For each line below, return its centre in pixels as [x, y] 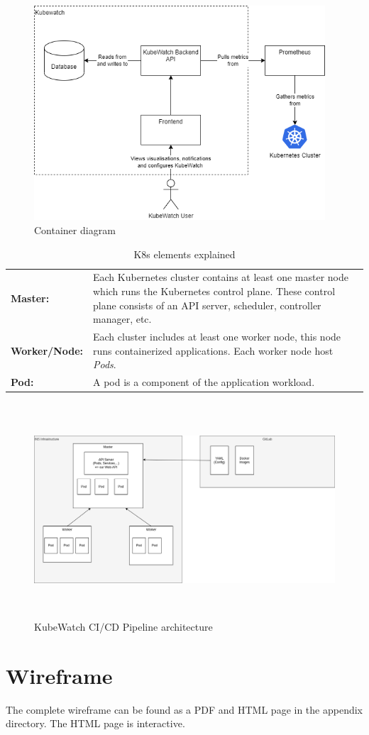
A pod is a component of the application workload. [204, 382]
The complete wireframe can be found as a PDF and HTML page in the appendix [184, 709]
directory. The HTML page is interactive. [95, 723]
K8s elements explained [184, 254]
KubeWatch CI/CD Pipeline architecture [123, 627]
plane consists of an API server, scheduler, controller [207, 305]
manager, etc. [122, 319]
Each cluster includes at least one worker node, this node [217, 337]
